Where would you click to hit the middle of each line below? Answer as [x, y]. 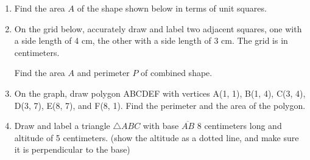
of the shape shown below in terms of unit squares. [172, 8]
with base [161, 126]
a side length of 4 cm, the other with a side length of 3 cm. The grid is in [151, 40]
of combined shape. [177, 73]
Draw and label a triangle [62, 126]
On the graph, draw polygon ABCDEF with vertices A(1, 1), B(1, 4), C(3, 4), [160, 93]
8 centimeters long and [239, 126]
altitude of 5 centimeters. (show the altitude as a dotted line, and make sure [157, 137]
